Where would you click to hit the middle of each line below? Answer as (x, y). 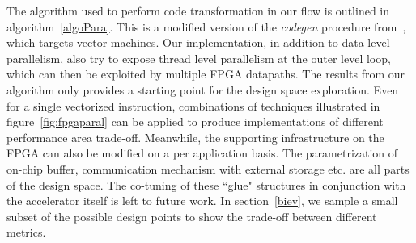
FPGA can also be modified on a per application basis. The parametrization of (202, 153)
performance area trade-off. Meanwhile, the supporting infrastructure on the (195, 137)
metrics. (26, 232)
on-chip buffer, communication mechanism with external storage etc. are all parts (208, 168)
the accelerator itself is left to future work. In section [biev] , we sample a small (202, 201)
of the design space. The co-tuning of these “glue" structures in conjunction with (206, 184)
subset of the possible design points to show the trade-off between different (192, 216)
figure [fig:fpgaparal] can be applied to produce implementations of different (195, 121)
